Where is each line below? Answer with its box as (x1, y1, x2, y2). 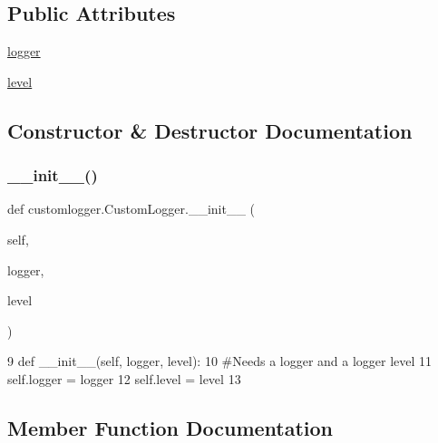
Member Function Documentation (7, 413, 334, 441)
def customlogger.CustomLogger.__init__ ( (7, 199, 256, 218)
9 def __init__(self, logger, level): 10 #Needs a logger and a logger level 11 (7, 352, 433, 371)
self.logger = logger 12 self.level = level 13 (7, 369, 241, 388)
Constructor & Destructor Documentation (7, 116, 413, 144)
